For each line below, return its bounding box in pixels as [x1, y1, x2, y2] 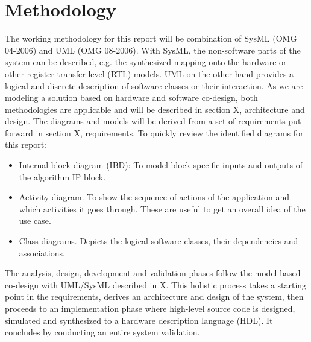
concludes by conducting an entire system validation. [5, 326, 200, 338]
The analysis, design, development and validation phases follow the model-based [5, 267, 301, 279]
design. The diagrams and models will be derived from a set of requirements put [5, 115, 301, 127]
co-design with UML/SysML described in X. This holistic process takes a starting [5, 278, 307, 291]
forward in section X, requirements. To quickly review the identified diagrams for [5, 126, 304, 139]
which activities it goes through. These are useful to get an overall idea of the [19, 202, 306, 215]
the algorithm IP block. [19, 170, 106, 183]
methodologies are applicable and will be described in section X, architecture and [5, 103, 305, 115]
